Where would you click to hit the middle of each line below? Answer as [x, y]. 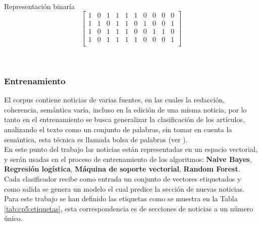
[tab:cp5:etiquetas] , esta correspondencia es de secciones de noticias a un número [129, 208]
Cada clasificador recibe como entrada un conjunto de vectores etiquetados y [123, 178]
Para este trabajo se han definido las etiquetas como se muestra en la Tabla [121, 199]
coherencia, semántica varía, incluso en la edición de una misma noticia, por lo [125, 109]
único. [13, 218]
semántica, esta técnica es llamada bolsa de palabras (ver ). [96, 139]
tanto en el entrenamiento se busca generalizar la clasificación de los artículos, [124, 119]
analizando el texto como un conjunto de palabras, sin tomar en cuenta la [118, 129]
